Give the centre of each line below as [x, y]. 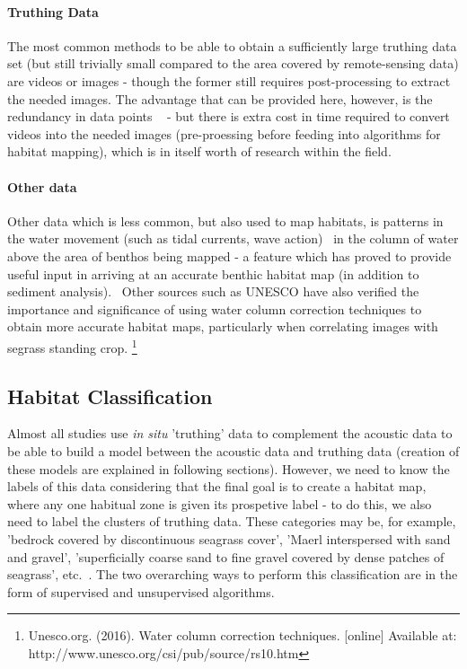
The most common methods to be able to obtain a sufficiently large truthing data [232, 45]
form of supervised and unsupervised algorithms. [141, 591]
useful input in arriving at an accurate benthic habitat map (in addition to [213, 273]
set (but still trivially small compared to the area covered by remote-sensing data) [233, 63]
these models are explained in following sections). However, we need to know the [229, 468]
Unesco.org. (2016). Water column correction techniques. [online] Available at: [242, 635]
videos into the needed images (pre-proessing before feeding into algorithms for [224, 133]
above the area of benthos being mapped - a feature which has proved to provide [229, 255]
